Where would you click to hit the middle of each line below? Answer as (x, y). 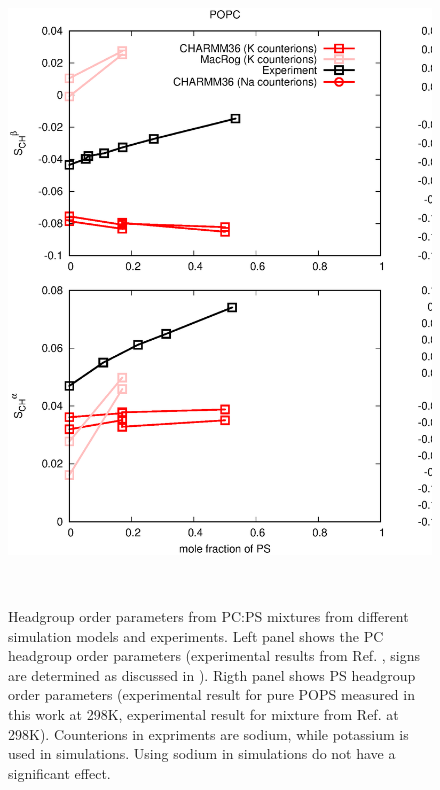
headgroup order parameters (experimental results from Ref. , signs (214, 655)
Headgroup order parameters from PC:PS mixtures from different (208, 616)
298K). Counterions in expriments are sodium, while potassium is (208, 733)
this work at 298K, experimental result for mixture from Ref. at (203, 713)
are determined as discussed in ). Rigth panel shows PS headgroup (212, 674)
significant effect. (59, 772)
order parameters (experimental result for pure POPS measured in (211, 694)
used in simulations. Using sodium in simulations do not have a (202, 753)
